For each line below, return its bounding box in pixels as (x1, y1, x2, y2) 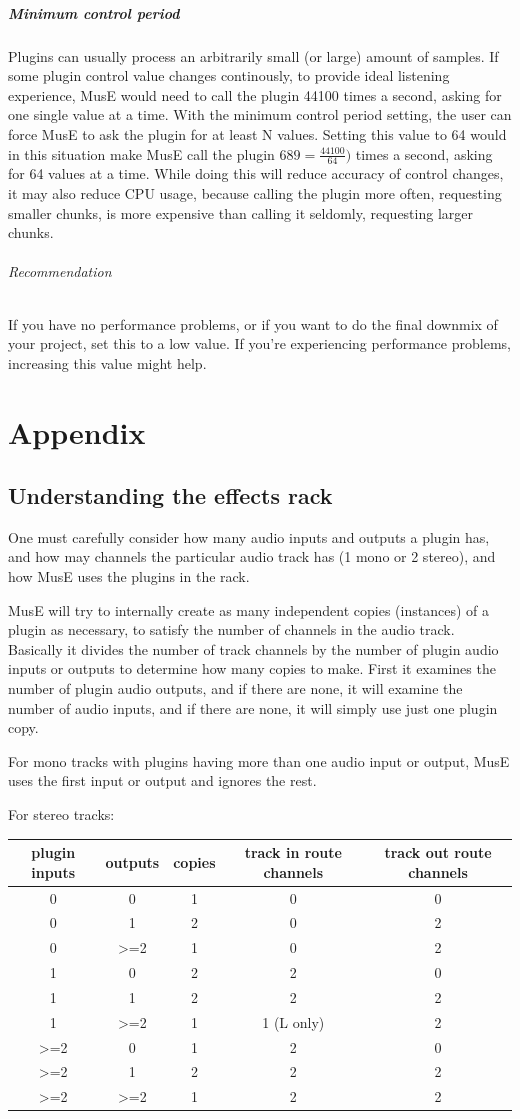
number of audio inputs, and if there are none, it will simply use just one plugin (8, 697, 498, 718)
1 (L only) (262, 1011, 325, 1032)
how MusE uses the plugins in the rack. (8, 566, 250, 587)
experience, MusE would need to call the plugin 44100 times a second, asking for (8, 84, 502, 105)
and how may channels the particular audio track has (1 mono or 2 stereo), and (8, 546, 496, 567)
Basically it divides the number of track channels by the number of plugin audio (8, 638, 499, 659)
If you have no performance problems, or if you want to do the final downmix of (8, 313, 498, 334)
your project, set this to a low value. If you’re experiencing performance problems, (8, 333, 511, 354)
